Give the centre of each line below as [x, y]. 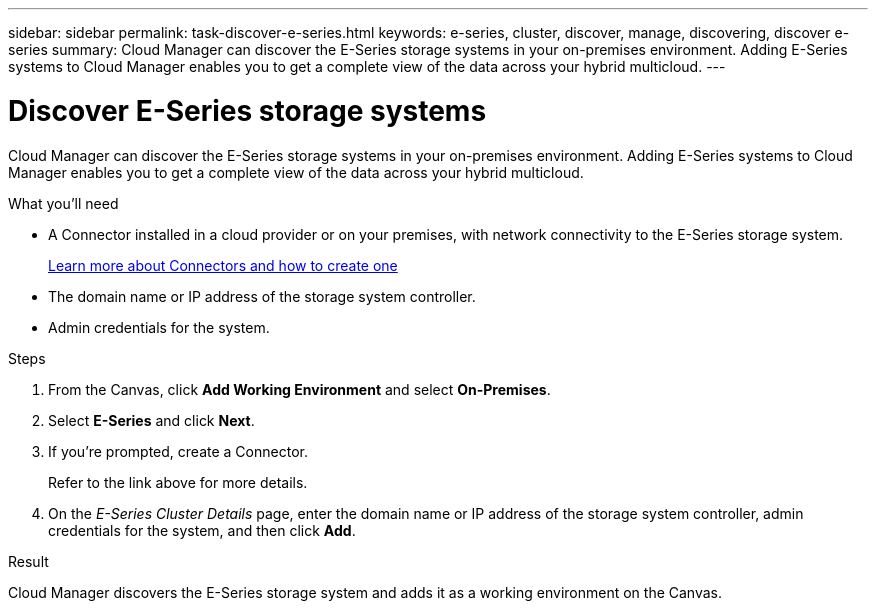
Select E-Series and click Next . [151, 420]
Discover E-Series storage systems [247, 110]
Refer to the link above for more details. [178, 482]
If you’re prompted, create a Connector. [178, 451]
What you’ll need [63, 203]
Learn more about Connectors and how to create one [223, 265]
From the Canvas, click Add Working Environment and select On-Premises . [299, 389]
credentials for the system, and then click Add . [202, 530]
